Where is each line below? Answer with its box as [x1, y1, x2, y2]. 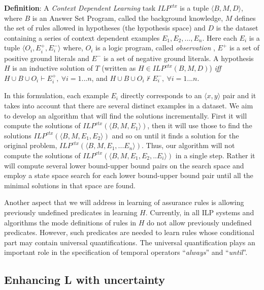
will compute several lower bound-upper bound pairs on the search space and [4, 160, 244, 170]
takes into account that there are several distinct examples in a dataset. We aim [4, 100, 253, 110]
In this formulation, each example [4, 90, 109, 101]
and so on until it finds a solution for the [112, 130, 239, 140]
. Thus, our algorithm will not [141, 140, 235, 151]
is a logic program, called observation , [95, 42, 215, 53]
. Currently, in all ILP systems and [145, 207, 254, 217]
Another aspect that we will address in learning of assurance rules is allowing [4, 197, 244, 208]
